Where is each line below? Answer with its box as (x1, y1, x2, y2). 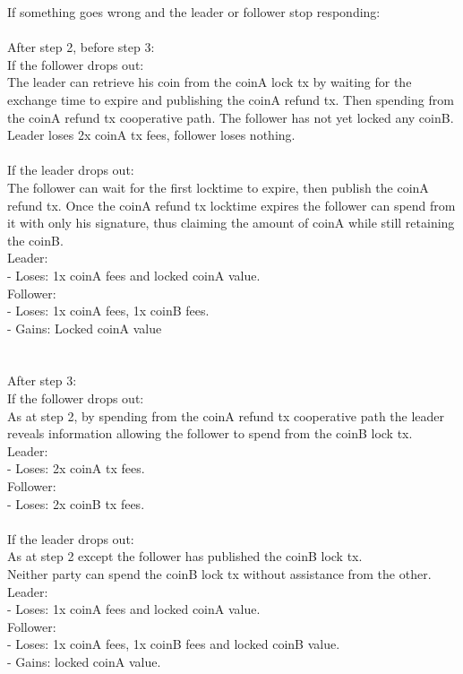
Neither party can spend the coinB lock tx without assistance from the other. (7, 565, 432, 583)
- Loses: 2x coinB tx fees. (7, 494, 145, 513)
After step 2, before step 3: (7, 38, 155, 56)
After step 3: (7, 371, 77, 390)
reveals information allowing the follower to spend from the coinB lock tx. (7, 424, 413, 443)
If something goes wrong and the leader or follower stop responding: (7, 3, 381, 21)
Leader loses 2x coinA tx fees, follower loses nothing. (7, 125, 296, 144)
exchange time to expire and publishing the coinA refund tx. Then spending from (7, 90, 454, 108)
